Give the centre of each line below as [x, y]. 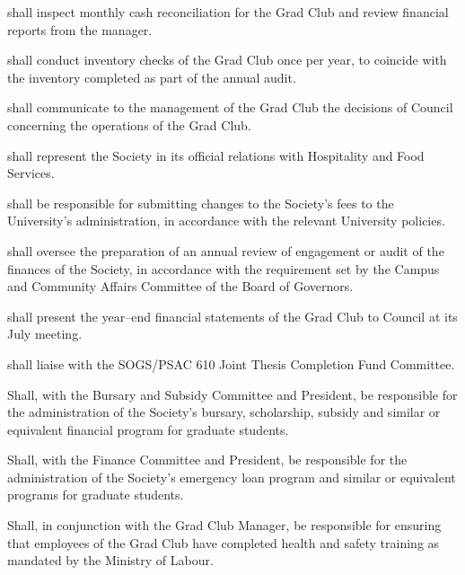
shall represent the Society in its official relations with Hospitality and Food [216, 155]
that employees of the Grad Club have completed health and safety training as [224, 542]
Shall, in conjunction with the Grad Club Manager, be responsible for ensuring [224, 525]
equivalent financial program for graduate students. [148, 429]
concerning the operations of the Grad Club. [129, 124]
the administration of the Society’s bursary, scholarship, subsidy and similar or [224, 412]
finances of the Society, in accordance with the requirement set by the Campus [224, 268]
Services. [31, 173]
